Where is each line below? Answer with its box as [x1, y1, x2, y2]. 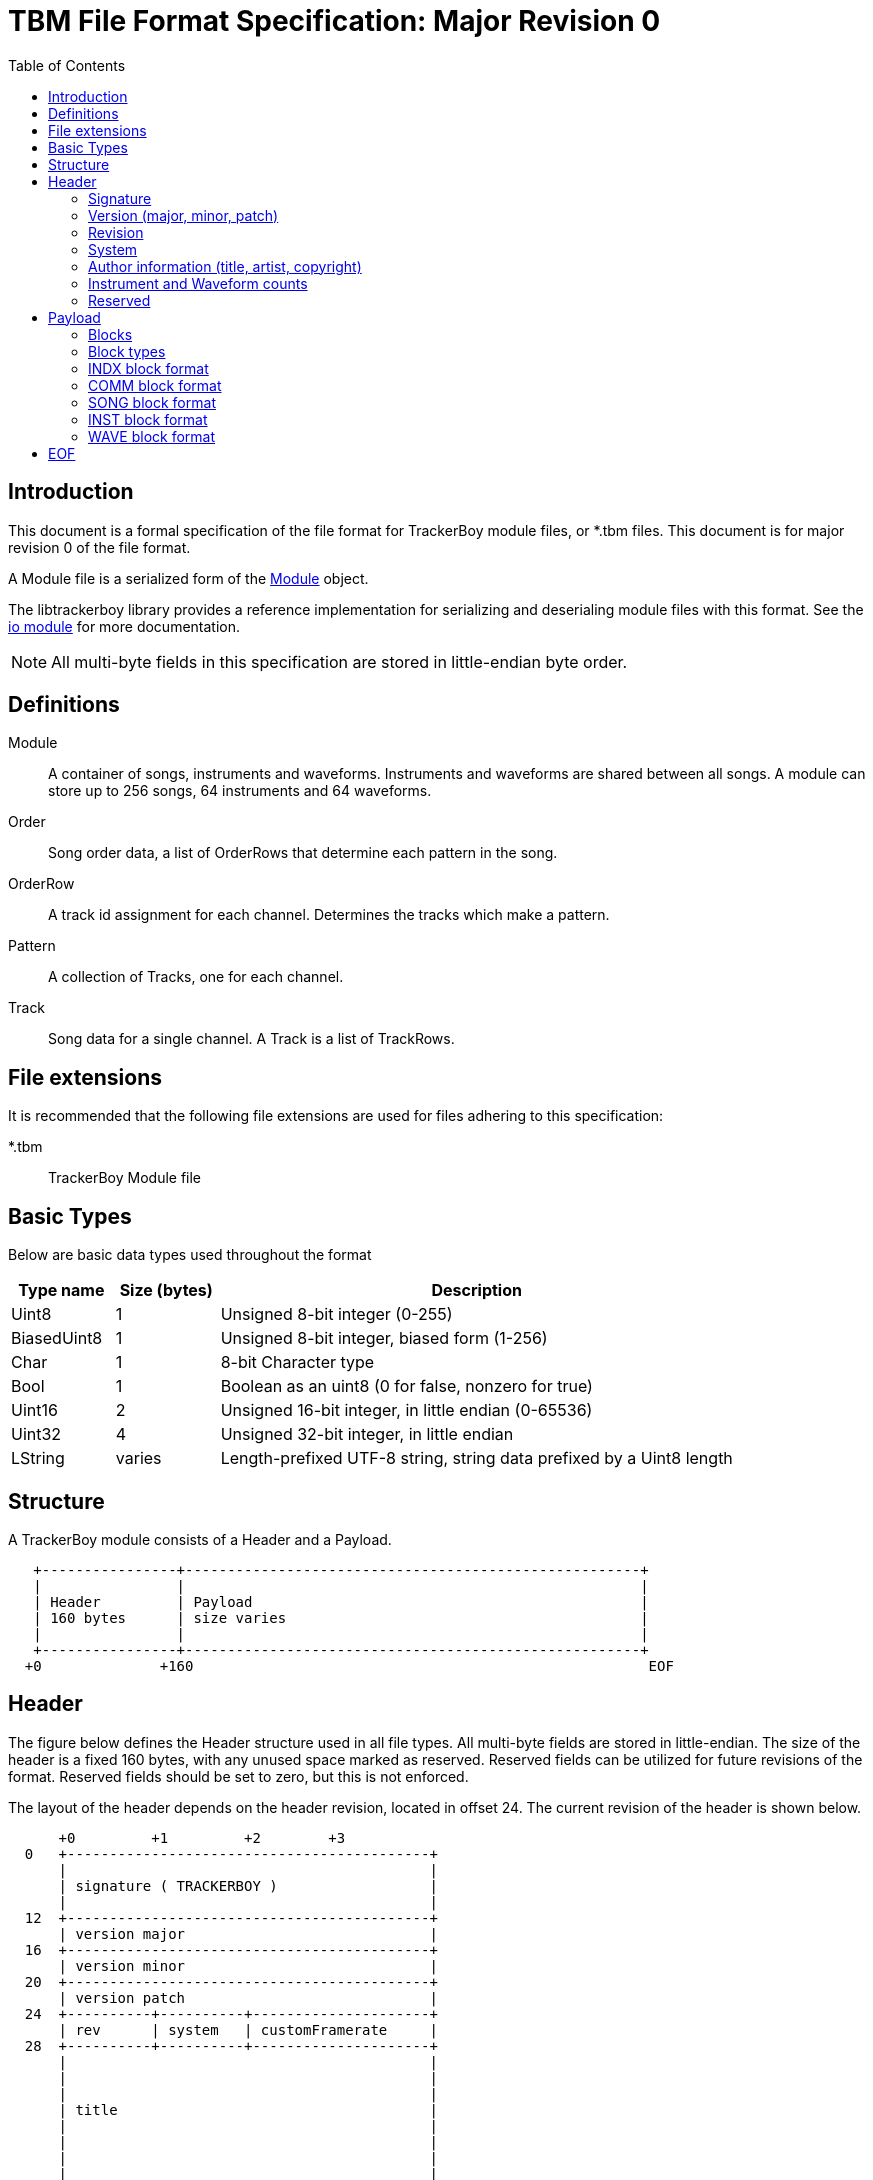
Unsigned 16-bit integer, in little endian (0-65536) [220, 1400, 593, 1421]
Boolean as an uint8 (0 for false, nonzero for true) [220, 1376, 593, 1397]
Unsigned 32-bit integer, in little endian [220, 1424, 514, 1445]
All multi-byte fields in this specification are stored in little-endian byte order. [51, 651, 628, 672]
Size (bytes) [119, 1280, 213, 1301]
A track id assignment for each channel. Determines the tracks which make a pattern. [48, 906, 610, 924]
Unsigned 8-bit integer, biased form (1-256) [220, 1328, 548, 1349]
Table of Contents [8, 56, 126, 74]
